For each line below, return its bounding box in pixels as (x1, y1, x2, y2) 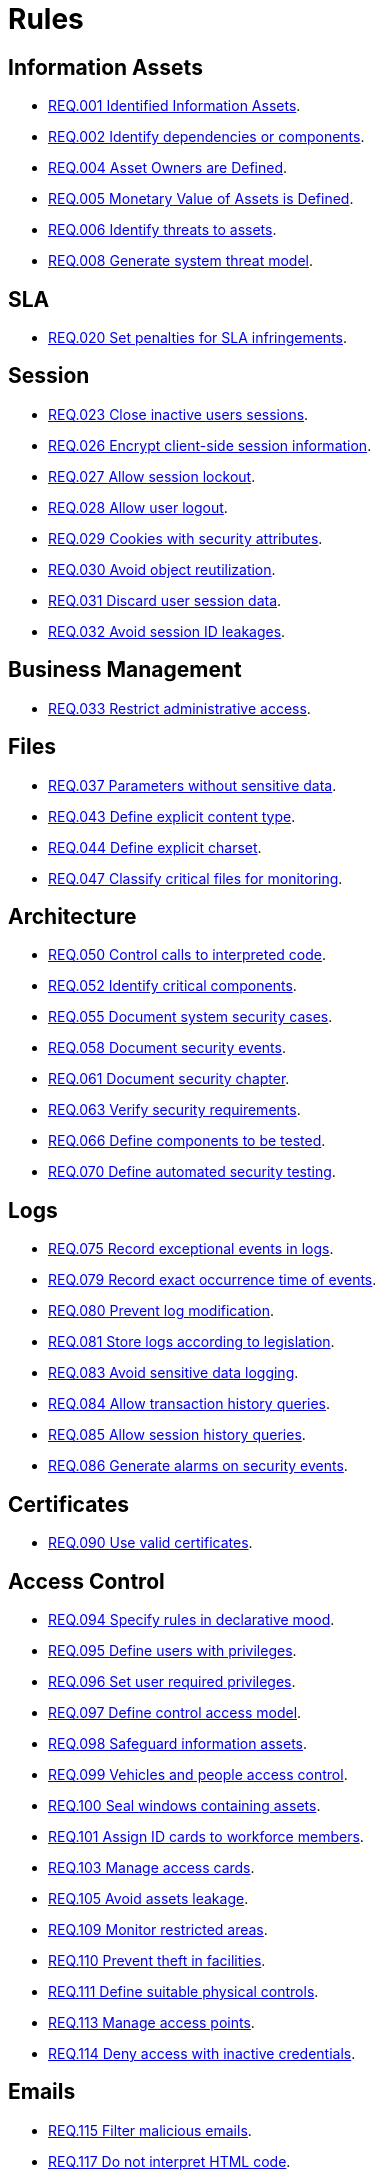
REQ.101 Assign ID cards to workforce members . (48, 1827, 364, 1845)
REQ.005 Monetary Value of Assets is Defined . (48, 190, 354, 208)
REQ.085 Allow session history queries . (48, 1426, 306, 1444)
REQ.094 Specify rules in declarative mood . (48, 1610, 335, 1628)
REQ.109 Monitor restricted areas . (48, 1920, 268, 1938)
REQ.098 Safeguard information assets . (48, 1734, 308, 1752)
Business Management (8, 657, 242, 683)
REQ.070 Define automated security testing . (48, 1163, 336, 1181)
